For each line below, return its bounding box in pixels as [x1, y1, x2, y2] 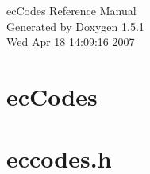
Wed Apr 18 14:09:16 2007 [6, 33, 135, 50]
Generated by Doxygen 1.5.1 [6, 17, 144, 34]
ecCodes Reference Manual [6, 2, 137, 18]
